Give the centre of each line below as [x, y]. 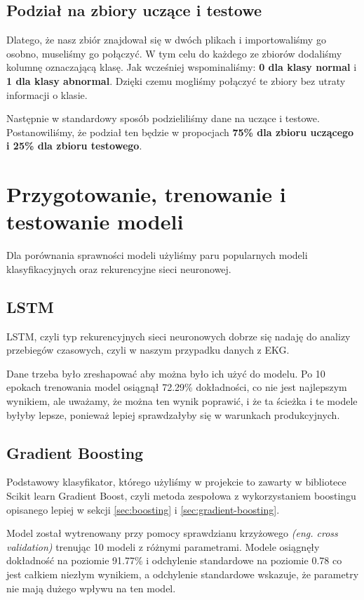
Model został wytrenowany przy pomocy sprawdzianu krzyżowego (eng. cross [172, 533]
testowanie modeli [95, 221]
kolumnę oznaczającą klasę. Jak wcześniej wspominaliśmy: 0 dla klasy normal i [182, 67]
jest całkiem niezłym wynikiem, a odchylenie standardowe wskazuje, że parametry [183, 574]
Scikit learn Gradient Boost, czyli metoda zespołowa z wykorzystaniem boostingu [181, 496]
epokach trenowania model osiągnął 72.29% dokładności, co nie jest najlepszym [177, 387]
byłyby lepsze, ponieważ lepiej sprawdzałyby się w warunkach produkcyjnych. [173, 414]
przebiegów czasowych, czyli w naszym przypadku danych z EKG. [148, 350]
